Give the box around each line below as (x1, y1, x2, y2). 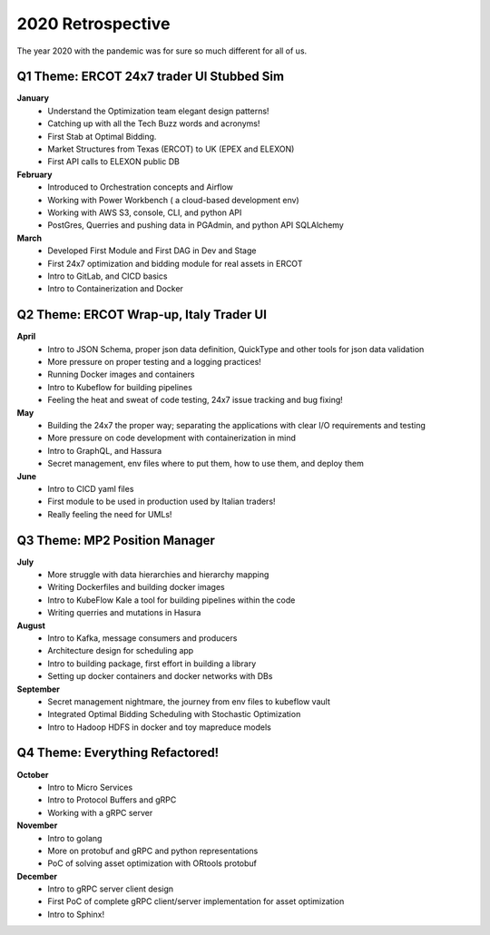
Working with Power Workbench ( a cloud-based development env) (47, 194, 299, 205)
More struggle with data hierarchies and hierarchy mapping (47, 568, 269, 580)
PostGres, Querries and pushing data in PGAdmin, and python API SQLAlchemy (47, 220, 344, 231)
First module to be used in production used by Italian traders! (47, 496, 276, 507)
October (16, 769, 49, 780)
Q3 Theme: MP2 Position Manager (16, 532, 215, 548)
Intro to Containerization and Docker (47, 283, 183, 294)
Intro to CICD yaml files (47, 483, 134, 494)
